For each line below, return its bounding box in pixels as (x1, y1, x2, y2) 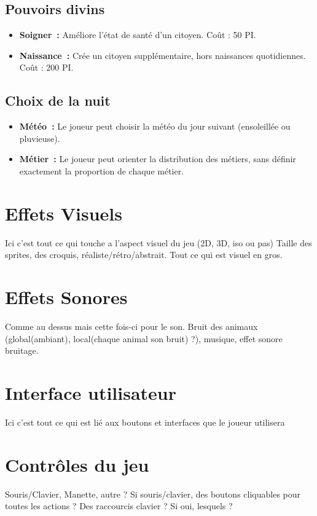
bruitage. (5, 344, 39, 357)
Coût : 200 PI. (19, 61, 74, 74)
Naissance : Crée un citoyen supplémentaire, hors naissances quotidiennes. (19, 49, 306, 61)
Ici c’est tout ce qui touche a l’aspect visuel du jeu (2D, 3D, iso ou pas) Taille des (5, 236, 312, 249)
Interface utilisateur (5, 380, 177, 405)
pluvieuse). (19, 131, 60, 144)
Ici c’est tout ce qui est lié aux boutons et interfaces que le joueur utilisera (5, 415, 285, 428)
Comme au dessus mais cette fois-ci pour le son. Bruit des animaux (5, 320, 258, 332)
